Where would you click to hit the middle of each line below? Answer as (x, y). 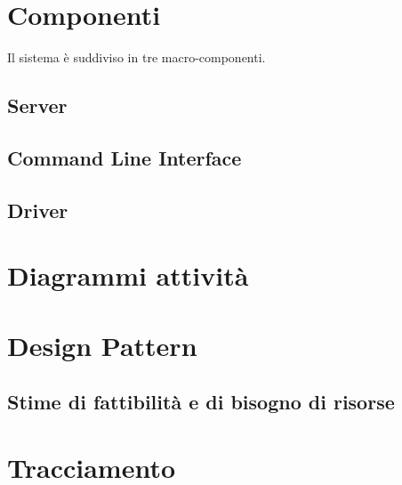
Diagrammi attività (128, 275)
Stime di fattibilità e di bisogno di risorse (201, 402)
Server (37, 105)
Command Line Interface (125, 157)
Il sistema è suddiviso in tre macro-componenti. (137, 57)
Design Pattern (102, 345)
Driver (38, 210)
